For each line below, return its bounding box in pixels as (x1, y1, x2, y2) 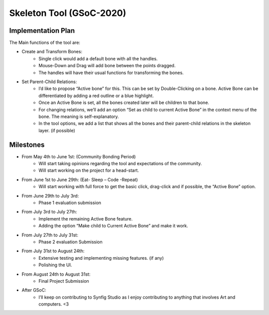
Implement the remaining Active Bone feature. (38, 215, 133, 221)
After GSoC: (21, 287, 47, 293)
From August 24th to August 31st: (21, 271, 91, 277)
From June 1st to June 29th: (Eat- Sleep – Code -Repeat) (21, 177, 138, 183)
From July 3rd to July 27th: (21, 209, 77, 215)
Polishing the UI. (38, 262, 72, 268)
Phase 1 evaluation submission (38, 200, 102, 206)
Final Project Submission (38, 278, 89, 284)
